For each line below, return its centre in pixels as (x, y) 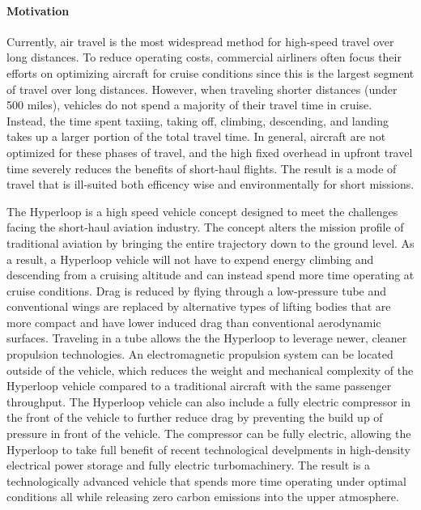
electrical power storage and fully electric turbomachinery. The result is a (188, 465)
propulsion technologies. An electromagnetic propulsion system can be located (200, 354)
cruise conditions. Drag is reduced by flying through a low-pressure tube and (197, 290)
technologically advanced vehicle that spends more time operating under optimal (206, 480)
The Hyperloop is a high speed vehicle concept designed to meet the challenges (202, 211)
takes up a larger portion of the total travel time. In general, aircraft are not (196, 136)
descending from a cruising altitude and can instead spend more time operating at (210, 275)
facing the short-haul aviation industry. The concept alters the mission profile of (205, 227)
